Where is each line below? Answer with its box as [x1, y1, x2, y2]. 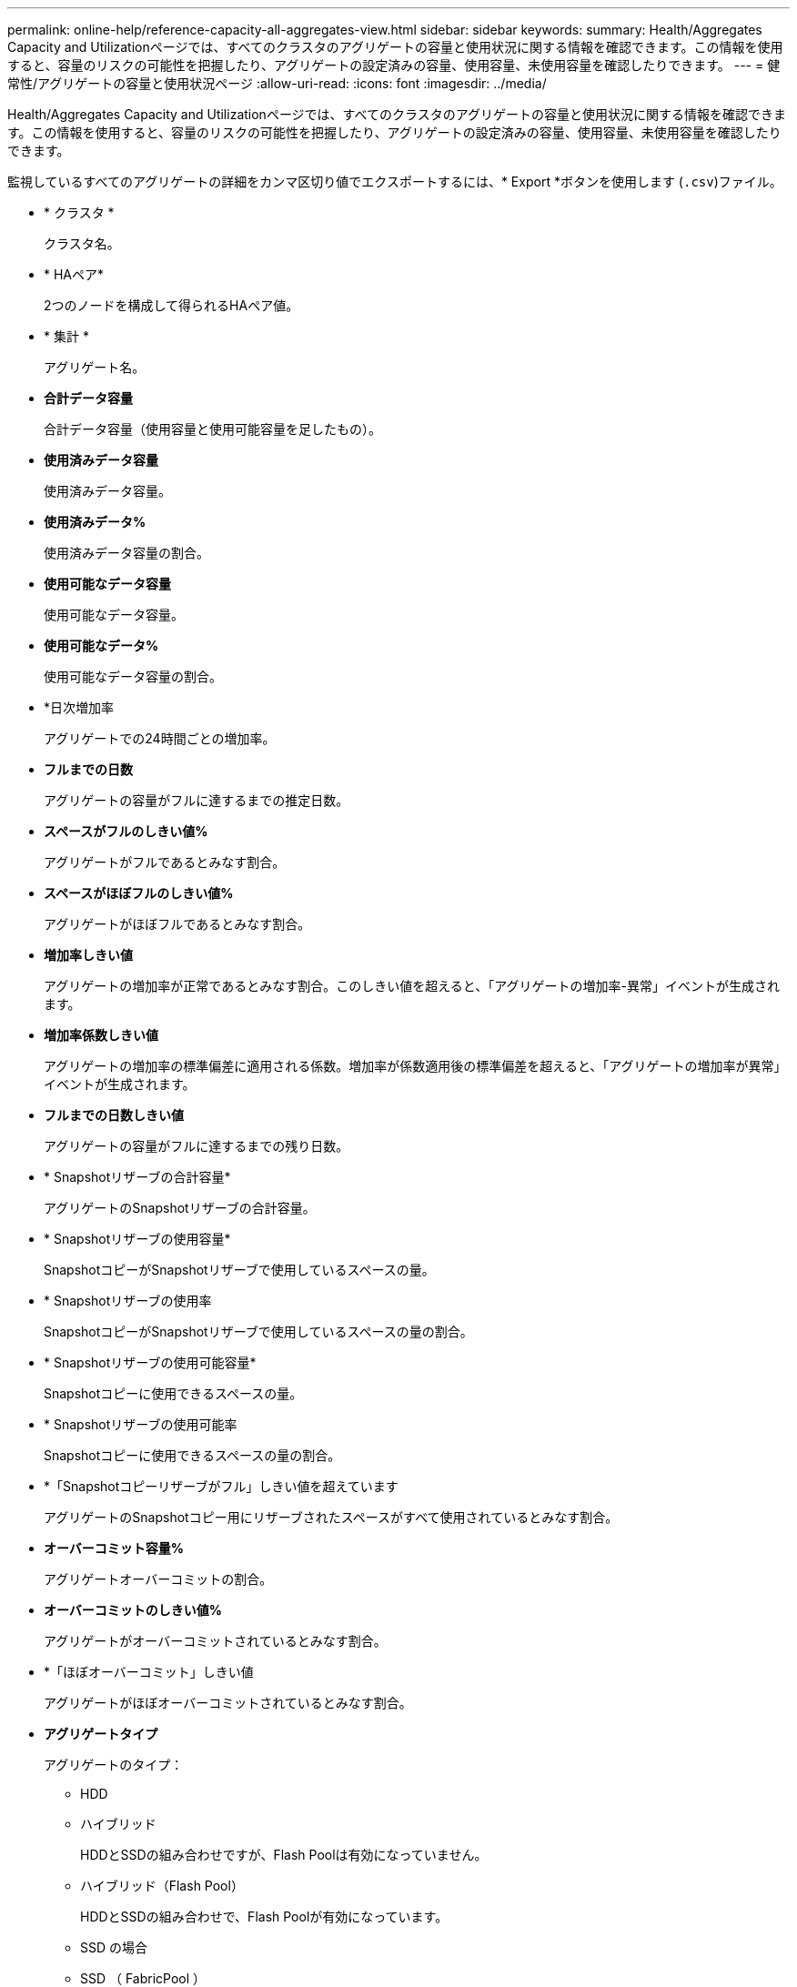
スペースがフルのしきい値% [44, 823, 208, 839]
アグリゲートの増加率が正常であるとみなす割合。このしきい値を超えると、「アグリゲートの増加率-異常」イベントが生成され [44, 978, 780, 993]
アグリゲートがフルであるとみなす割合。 [44, 854, 286, 870]
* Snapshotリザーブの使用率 [44, 1293, 212, 1308]
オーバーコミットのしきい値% [44, 1602, 223, 1618]
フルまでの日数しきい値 [44, 1107, 184, 1123]
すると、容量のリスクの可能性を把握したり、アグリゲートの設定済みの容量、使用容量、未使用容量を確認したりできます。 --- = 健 [7, 57, 781, 73]
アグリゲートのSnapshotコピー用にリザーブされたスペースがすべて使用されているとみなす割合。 [44, 1509, 619, 1525]
